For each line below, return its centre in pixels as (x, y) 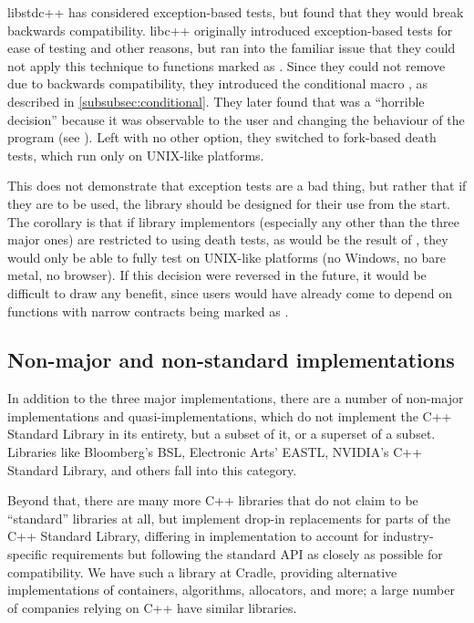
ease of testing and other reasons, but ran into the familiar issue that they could (232, 48)
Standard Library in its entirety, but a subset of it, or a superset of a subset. (222, 434)
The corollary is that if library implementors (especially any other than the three (233, 221)
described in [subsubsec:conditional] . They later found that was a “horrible (216, 101)
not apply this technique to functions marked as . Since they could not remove (227, 65)
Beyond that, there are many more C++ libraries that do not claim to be (213, 500)
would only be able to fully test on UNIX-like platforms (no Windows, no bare (227, 257)
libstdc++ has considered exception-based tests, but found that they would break (236, 12)
